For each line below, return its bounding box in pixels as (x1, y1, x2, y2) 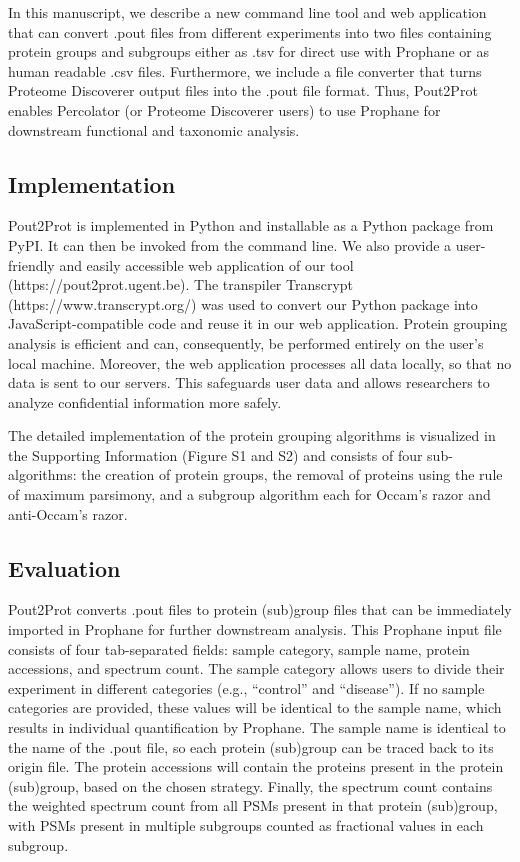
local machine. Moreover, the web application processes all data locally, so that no (8, 352, 512, 373)
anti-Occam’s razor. (8, 503, 128, 524)
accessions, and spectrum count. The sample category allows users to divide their (8, 658, 505, 679)
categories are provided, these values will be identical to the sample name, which (8, 697, 502, 718)
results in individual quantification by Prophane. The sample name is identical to (8, 717, 506, 738)
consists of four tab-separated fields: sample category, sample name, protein (8, 638, 470, 659)
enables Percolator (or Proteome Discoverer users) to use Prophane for (8, 99, 441, 120)
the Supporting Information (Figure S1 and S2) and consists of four (8, 444, 423, 465)
